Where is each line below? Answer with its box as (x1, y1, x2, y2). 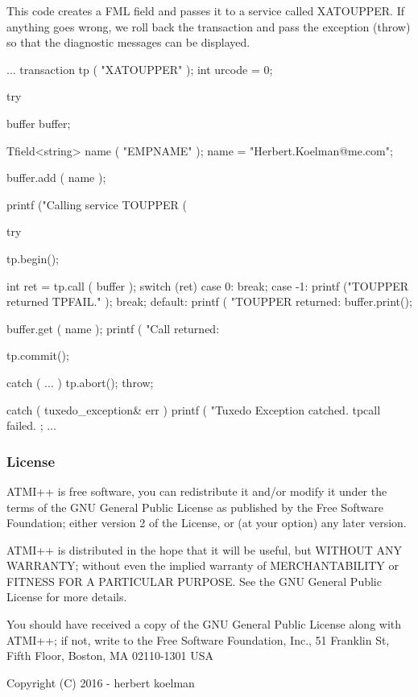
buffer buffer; (6, 114, 71, 131)
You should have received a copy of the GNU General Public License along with (6, 616, 402, 633)
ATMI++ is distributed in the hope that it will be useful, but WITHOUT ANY (6, 541, 403, 558)
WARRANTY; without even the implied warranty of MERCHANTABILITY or (6, 557, 399, 574)
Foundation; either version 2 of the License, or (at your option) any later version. (6, 514, 407, 531)
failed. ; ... (6, 417, 56, 434)
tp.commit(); (6, 347, 69, 364)
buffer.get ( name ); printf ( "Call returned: (6, 320, 220, 336)
